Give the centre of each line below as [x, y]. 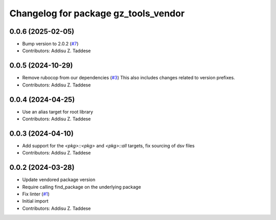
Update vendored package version [59, 180]
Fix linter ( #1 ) [36, 194]
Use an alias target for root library [58, 112]
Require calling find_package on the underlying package [82, 187]
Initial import [35, 201]
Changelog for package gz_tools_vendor [97, 13]
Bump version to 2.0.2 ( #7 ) [50, 44]
